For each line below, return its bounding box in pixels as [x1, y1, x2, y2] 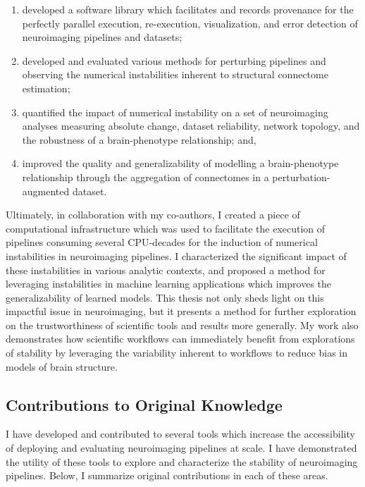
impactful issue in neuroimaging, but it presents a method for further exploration [6, 304, 357, 319]
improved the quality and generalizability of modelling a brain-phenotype [22, 156, 339, 171]
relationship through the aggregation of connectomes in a [22, 169, 269, 184]
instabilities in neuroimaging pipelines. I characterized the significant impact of [6, 248, 347, 263]
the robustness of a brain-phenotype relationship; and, [22, 132, 256, 147]
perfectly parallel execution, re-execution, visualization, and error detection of [22, 16, 358, 30]
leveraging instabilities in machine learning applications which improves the [6, 276, 332, 291]
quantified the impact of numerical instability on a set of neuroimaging [22, 104, 328, 119]
